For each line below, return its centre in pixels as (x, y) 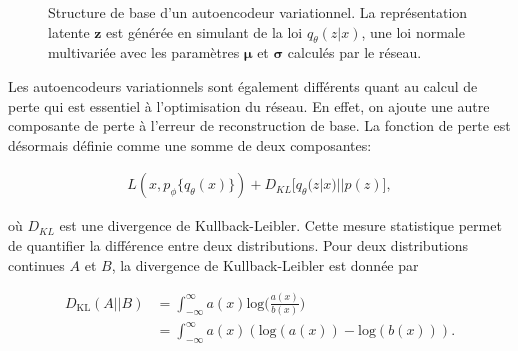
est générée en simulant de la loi (204, 31)
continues (36, 264)
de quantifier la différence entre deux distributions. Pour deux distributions (238, 244)
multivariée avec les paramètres (144, 52)
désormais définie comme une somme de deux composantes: (190, 144)
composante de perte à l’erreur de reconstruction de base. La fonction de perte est (259, 125)
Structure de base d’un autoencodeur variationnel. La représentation (258, 12)
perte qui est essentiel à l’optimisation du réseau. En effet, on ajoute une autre (249, 105)
